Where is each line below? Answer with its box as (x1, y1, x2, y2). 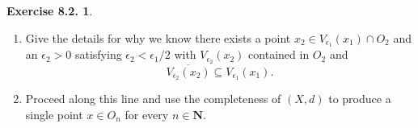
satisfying (74, 46, 122, 63)
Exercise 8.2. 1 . (6, 2, 93, 19)
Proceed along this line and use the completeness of (25, 90, 281, 107)
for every (125, 105, 169, 122)
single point (25, 105, 83, 122)
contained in (248, 46, 310, 63)
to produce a (328, 90, 391, 107)
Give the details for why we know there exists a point (25, 29, 291, 46)
